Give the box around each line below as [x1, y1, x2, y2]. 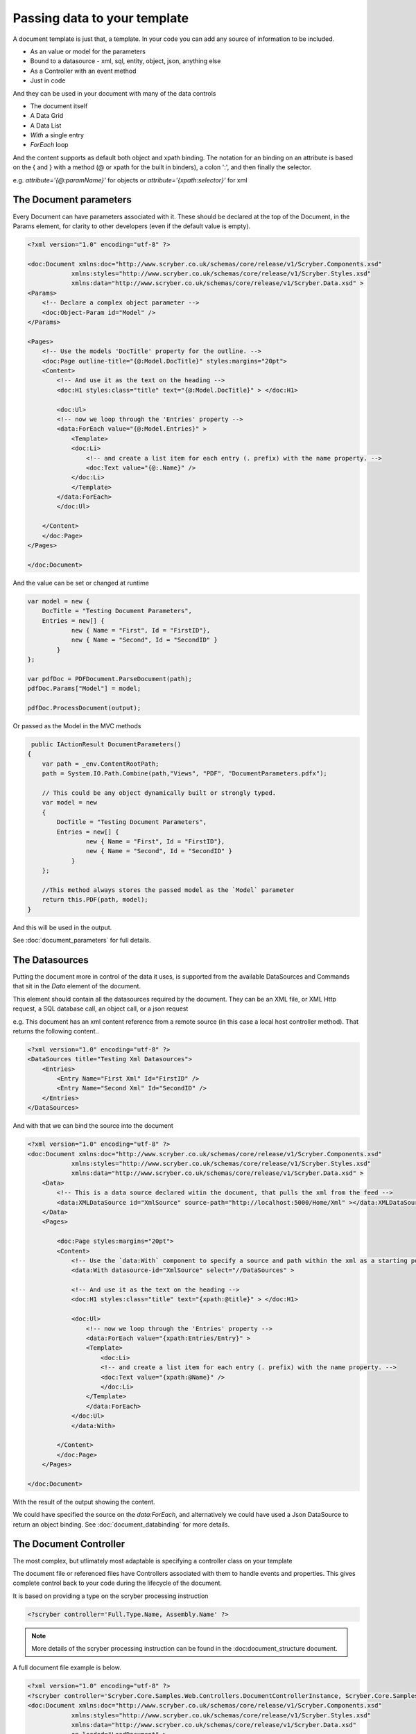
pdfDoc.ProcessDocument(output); [27, 704, 141, 712]
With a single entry [30, 131, 85, 139]
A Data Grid [30, 112, 64, 120]
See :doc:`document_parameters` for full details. [12, 936, 152, 945]
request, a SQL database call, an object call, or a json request [12, 1004, 189, 1013]
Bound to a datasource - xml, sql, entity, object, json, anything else [30, 57, 221, 65]
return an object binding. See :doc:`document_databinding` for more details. [12, 1520, 230, 1529]
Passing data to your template [12, 10, 189, 26]
